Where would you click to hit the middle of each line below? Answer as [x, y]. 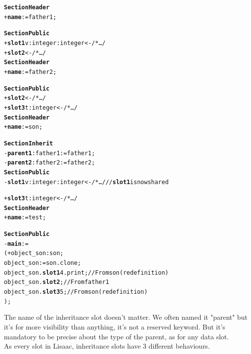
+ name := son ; [23, 127]
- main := [16, 244]
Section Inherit [29, 143]
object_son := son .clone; [43, 263]
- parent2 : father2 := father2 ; [50, 163]
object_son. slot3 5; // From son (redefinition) [76, 292]
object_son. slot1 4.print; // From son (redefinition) [86, 272]
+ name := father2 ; [30, 72]
